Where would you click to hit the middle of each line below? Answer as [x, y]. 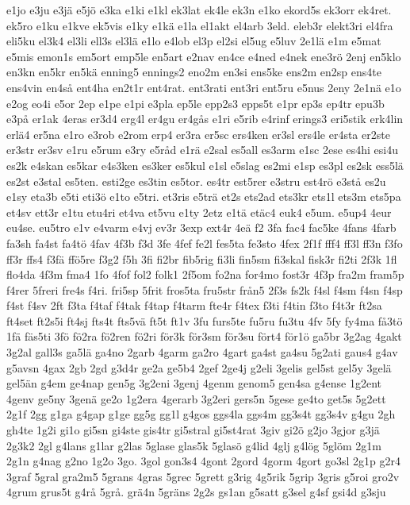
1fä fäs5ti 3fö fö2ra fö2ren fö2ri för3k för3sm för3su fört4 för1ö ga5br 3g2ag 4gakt [204, 336]
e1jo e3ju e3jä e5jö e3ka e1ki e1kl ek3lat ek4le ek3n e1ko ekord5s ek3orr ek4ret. [199, 10]
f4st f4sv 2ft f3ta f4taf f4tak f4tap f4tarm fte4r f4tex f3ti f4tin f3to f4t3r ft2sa [194, 305]
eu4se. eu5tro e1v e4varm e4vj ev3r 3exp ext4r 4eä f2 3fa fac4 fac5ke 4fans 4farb [201, 227]
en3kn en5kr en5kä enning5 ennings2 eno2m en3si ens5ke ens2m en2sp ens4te [194, 72]
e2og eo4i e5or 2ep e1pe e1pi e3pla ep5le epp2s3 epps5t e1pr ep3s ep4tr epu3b [195, 103]
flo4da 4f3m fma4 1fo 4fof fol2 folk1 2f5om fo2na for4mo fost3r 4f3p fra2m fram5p [205, 274]
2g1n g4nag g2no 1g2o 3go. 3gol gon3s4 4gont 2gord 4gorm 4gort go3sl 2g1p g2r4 [203, 461]
